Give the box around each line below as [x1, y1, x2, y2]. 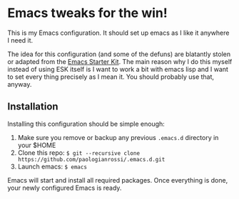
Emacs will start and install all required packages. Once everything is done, [7, 176, 228, 184]
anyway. [7, 80, 32, 88]
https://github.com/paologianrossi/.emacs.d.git [17, 156, 166, 163]
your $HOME [17, 141, 56, 149]
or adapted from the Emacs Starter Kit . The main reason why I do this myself [7, 57, 233, 65]
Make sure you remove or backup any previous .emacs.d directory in [17, 133, 219, 141]
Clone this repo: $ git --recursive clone [17, 148, 141, 157]
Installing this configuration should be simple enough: [7, 119, 166, 128]
